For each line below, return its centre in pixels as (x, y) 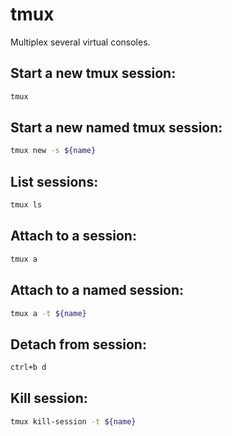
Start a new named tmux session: (116, 128)
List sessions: (54, 181)
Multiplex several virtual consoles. (80, 42)
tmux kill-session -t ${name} (73, 421)
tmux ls (26, 205)
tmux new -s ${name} (53, 151)
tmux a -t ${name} (48, 313)
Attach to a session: (73, 236)
